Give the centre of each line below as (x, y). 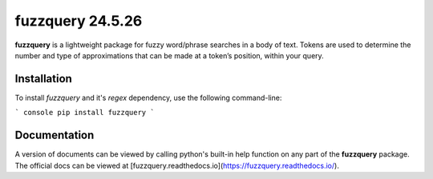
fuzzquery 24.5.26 (79, 21)
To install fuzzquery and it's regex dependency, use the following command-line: (148, 97)
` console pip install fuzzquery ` (85, 113)
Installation (43, 79)
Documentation (55, 135)
